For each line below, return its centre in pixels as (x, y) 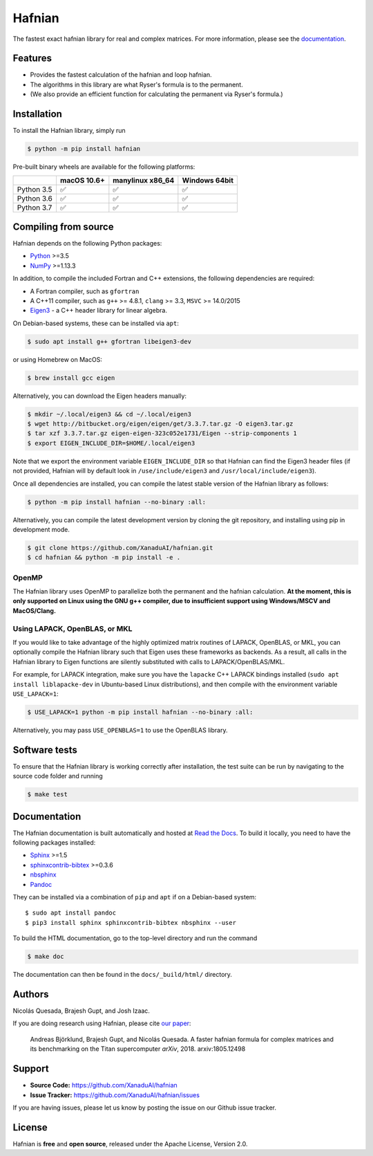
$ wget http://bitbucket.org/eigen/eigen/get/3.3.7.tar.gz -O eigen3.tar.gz (160, 424)
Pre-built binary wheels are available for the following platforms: (104, 167)
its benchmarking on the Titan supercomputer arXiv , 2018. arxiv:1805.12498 (138, 1049)
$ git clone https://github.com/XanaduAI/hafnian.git (120, 548)
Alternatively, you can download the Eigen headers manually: (99, 396)
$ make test (48, 795)
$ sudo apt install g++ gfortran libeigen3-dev (109, 341)
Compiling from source (63, 227)
